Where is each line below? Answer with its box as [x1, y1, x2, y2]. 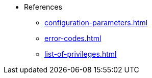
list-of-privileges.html [44, 50, 117, 58]
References [24, 3, 62, 11]
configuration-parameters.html [44, 18, 148, 27]
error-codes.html [44, 34, 102, 43]
